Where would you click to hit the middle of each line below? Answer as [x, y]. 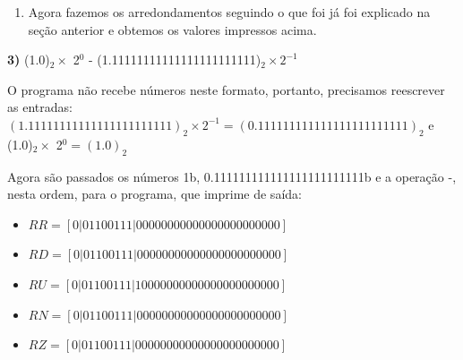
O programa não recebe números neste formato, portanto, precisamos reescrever [226, 89]
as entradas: [40, 107]
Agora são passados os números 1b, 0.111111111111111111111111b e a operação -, [232, 176]
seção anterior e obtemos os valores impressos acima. [172, 29]
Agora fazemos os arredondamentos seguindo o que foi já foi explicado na [229, 12]
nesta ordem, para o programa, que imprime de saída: [154, 194]
